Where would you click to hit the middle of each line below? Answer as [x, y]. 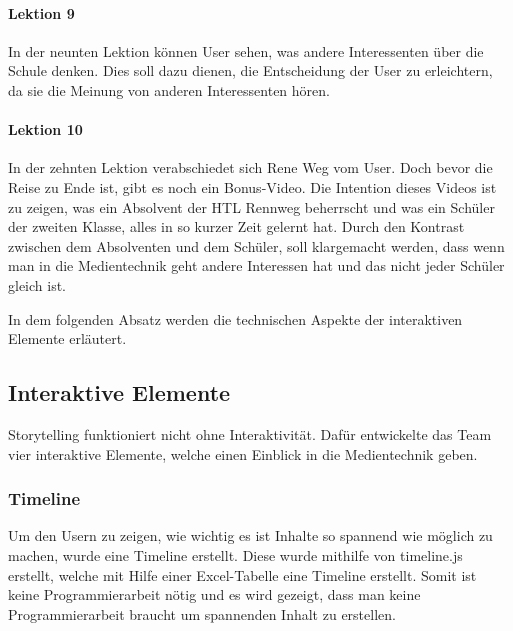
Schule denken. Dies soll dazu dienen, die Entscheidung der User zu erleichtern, [250, 70]
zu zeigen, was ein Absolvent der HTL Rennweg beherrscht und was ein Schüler [251, 206]
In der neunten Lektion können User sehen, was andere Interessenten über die [246, 50]
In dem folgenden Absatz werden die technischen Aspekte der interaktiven [235, 318]
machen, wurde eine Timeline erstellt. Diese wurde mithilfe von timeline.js [235, 554]
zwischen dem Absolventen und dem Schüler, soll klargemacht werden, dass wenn [256, 245]
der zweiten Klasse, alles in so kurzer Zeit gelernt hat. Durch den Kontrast [236, 226]
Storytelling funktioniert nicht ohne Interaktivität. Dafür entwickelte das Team [250, 433]
